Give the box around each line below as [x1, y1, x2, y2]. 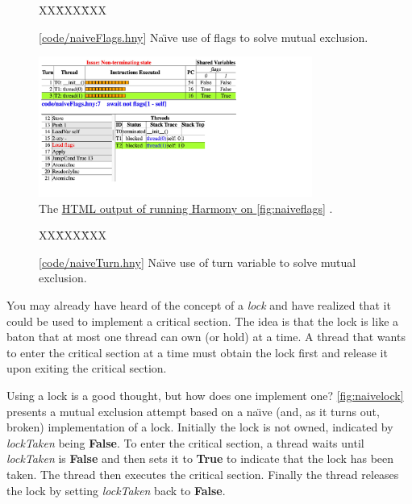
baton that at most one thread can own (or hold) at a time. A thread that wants [6, 328, 406, 345]
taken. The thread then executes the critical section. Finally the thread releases [6, 465, 399, 482]
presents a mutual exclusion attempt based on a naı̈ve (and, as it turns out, [6, 402, 380, 419]
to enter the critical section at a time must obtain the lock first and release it [6, 344, 388, 360]
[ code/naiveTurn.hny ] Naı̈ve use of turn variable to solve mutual [39, 253, 356, 270]
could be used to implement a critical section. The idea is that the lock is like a [6, 312, 399, 329]
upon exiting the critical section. [6, 360, 167, 377]
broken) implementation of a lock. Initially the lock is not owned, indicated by [6, 419, 393, 435]
